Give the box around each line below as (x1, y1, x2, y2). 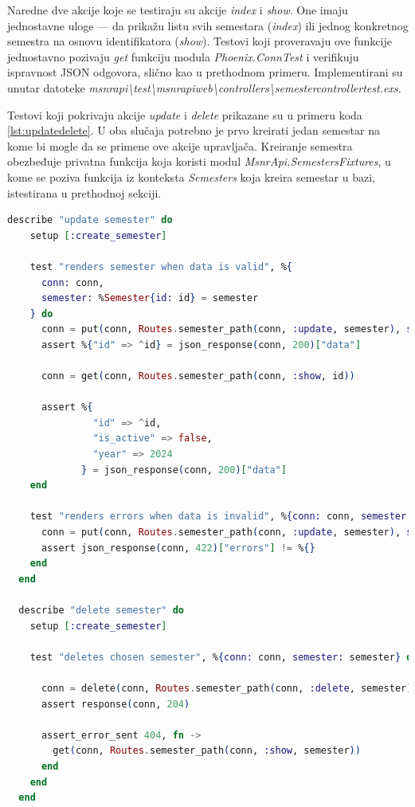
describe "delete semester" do (18, 604, 184, 616)
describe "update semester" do (7, 214, 173, 226)
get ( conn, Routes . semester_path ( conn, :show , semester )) (53, 745, 361, 757)
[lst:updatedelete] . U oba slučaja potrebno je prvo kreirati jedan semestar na (7, 122, 380, 139)
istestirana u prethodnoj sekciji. (7, 184, 162, 201)
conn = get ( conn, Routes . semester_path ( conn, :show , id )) (41, 370, 355, 382)
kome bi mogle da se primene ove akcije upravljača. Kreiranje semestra (7, 137, 353, 154)
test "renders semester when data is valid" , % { (29, 261, 292, 272)
